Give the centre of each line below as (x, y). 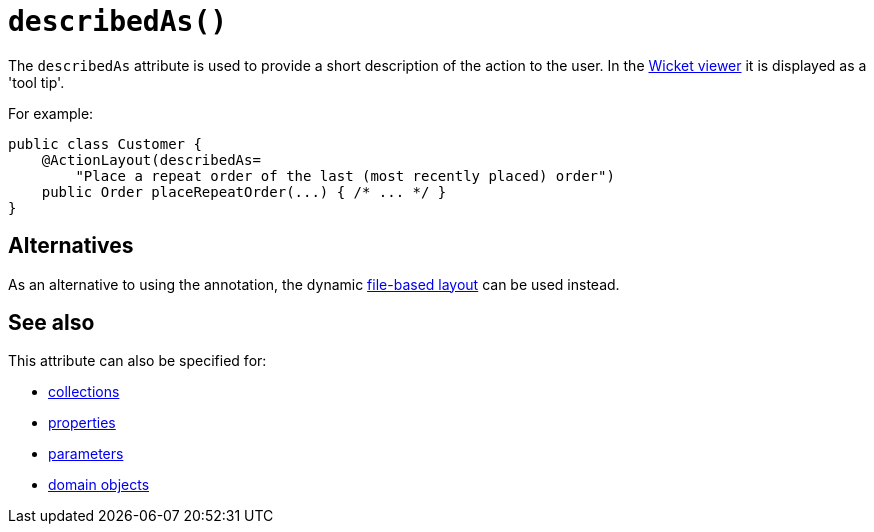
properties (82, 423)
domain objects (99, 485)
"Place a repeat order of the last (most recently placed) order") (345, 175)
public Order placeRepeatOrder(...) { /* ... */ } (244, 191)
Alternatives (71, 246)
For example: (51, 113)
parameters (86, 454)
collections (84, 392)
